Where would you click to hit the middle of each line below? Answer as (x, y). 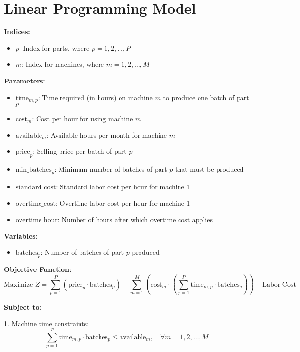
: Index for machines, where (63, 64)
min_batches (33, 170)
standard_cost (36, 187)
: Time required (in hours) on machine (95, 97)
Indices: (17, 31)
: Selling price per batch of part (80, 151)
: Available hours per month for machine (107, 135)
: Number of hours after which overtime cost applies (135, 219)
